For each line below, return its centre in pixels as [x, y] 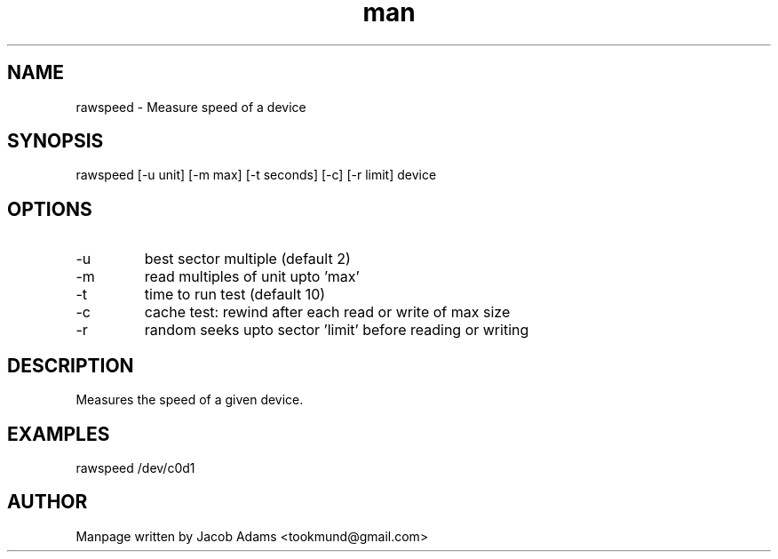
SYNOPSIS [56, 141]
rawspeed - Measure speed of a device [191, 107]
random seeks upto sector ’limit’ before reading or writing [337, 330]
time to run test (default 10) [235, 295]
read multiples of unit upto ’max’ [252, 277]
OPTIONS [50, 209]
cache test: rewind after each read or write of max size [327, 312]
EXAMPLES [59, 434]
